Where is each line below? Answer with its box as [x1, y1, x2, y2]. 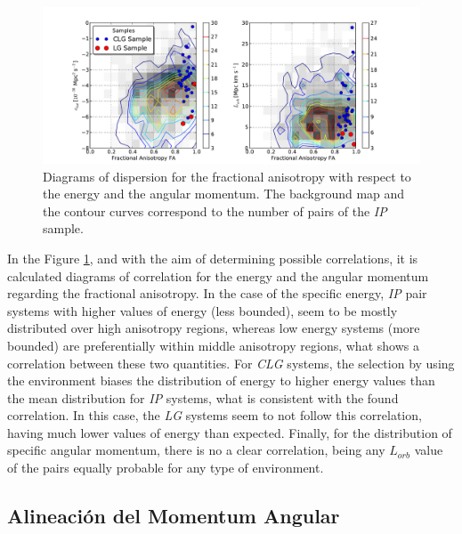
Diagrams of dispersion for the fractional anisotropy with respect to [43, 166, 411, 185]
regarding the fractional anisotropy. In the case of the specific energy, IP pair [7, 284, 427, 303]
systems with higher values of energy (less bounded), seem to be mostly [7, 301, 398, 320]
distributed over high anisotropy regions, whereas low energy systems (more [7, 319, 420, 337]
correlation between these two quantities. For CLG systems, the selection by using [7, 353, 455, 372]
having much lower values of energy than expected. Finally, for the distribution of [7, 423, 452, 441]
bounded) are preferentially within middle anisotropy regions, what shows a [7, 336, 419, 354]
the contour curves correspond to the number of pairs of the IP [43, 201, 387, 220]
